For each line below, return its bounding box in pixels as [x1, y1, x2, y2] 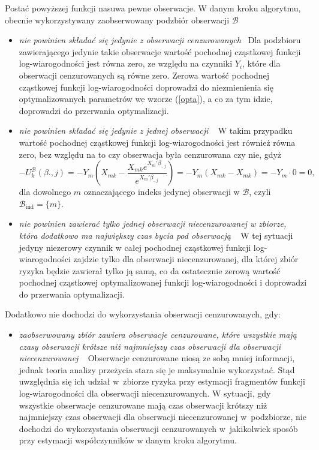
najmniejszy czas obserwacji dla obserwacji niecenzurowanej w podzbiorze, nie [19, 410, 306, 423]
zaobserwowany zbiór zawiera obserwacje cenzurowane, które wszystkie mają [19, 328, 297, 341]
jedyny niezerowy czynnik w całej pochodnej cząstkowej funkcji [19, 241, 251, 253]
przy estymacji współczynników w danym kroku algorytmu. [19, 434, 237, 446]
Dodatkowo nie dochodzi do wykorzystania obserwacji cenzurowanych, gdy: [5, 308, 281, 320]
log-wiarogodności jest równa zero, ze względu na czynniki [19, 57, 233, 70]
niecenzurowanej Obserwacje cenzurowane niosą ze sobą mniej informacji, [19, 352, 295, 364]
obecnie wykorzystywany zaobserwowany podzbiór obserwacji [5, 13, 230, 26]
